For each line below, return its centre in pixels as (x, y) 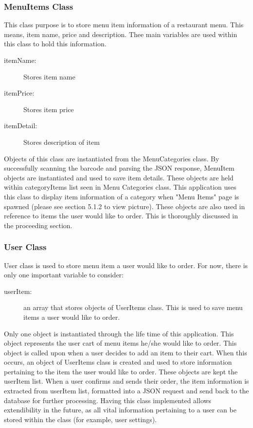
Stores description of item (62, 142)
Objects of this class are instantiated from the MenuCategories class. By (112, 158)
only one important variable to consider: (64, 275)
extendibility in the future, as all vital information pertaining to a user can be (120, 410)
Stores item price (49, 109)
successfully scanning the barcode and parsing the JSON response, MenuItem (119, 168)
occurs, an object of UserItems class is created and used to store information (118, 362)
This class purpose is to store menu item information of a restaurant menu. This (124, 25)
